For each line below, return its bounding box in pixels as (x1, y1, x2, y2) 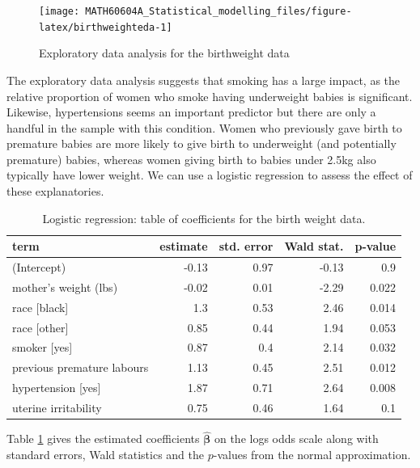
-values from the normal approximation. (213, 445, 411, 462)
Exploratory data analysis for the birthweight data (39, 44, 290, 61)
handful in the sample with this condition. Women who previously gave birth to (6, 119, 402, 136)
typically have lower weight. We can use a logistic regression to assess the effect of (6, 167, 413, 183)
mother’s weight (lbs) (12, 278, 118, 295)
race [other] (12, 318, 69, 335)
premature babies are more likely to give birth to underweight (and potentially (6, 135, 397, 152)
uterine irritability (12, 399, 102, 415)
